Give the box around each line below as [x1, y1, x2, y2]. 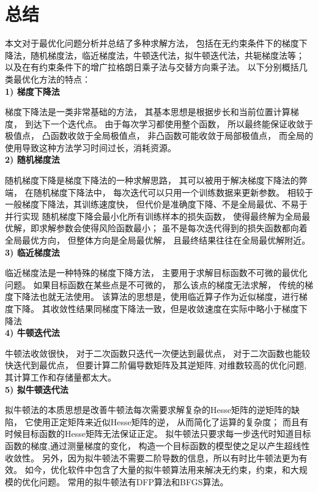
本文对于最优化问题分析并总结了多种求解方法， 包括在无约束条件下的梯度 [5, 37, 299, 50]
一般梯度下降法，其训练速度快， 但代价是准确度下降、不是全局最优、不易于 [5, 198, 308, 211]
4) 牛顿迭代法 [5, 326, 60, 339]
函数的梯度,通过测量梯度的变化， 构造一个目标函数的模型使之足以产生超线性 [5, 439, 310, 452]
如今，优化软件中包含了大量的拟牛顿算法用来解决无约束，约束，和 [24, 463, 290, 476]
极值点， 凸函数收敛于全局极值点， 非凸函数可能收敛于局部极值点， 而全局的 [5, 129, 313, 142]
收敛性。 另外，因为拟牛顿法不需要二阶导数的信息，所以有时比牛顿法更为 [5, 451, 299, 464]
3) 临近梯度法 [5, 245, 60, 258]
